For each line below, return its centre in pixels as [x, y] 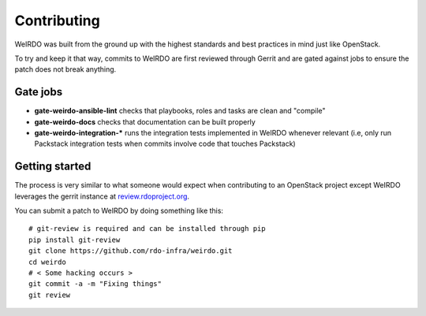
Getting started [53, 167]
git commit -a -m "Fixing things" [95, 284]
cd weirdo [47, 262]
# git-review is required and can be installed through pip [147, 229]
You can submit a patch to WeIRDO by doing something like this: [119, 211]
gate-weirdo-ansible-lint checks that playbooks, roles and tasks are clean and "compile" [180, 111]
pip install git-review [75, 240]
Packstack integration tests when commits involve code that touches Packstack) [165, 144]
